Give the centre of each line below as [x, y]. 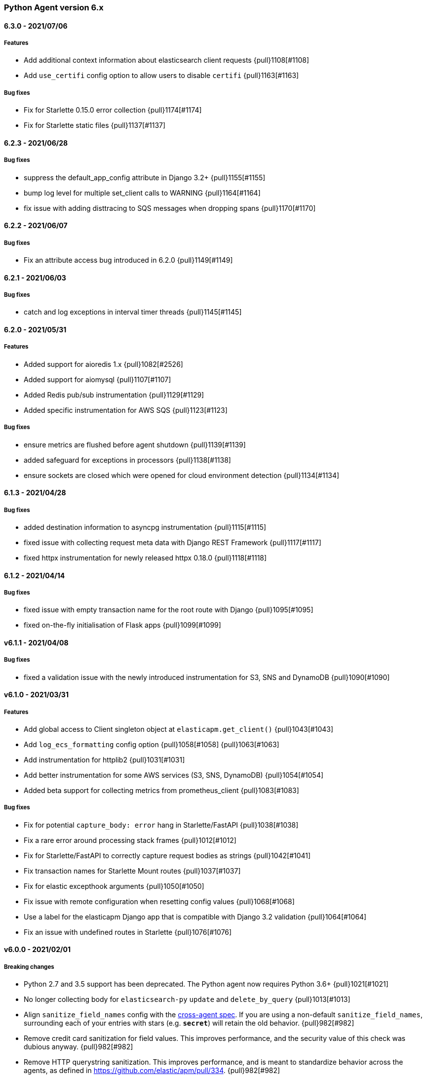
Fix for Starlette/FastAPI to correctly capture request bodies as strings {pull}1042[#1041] [167, 855]
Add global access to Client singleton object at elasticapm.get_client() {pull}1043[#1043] [179, 729]
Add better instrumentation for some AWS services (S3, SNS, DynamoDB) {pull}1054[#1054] [174, 775]
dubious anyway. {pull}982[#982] [78, 1047]
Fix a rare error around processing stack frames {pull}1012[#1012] [130, 840]
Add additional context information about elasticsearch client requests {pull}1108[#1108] [167, 60]
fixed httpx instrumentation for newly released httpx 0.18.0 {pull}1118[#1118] [145, 558]
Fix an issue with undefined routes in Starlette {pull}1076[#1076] [128, 932]
